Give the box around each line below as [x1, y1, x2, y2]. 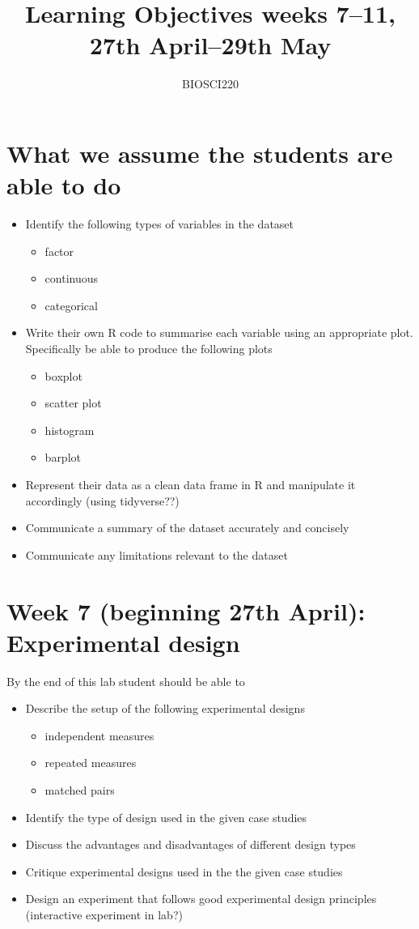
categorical [44, 296, 98, 313]
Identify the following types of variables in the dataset [25, 215, 294, 232]
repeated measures [44, 754, 137, 771]
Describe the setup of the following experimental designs [25, 700, 305, 717]
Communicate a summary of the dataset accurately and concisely [25, 519, 349, 536]
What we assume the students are [6, 136, 393, 169]
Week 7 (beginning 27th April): [6, 594, 366, 627]
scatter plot [44, 394, 102, 411]
